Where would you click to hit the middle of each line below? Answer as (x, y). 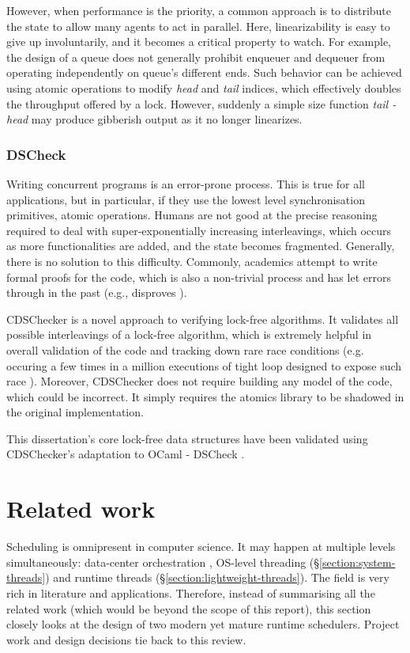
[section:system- (357, 562)
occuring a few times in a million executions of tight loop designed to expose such (204, 365)
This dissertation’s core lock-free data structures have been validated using (187, 438)
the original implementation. (75, 412)
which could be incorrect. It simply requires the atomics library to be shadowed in (205, 396)
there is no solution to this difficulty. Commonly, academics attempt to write (192, 261)
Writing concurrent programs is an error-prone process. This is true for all (186, 183)
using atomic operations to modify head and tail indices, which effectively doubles (204, 87)
